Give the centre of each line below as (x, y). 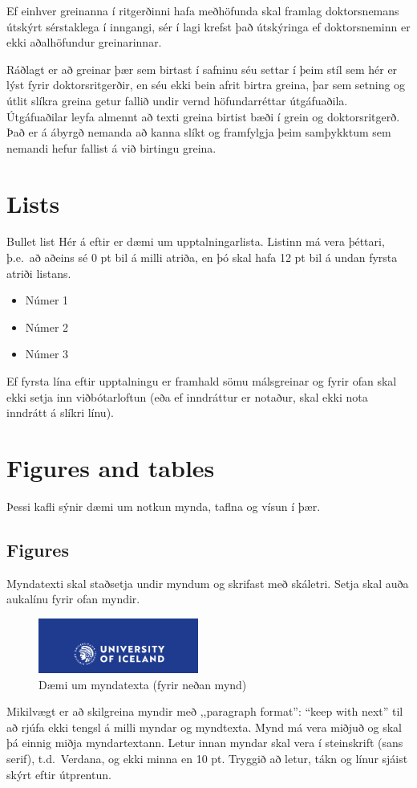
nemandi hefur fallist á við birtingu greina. (111, 147)
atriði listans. (39, 273)
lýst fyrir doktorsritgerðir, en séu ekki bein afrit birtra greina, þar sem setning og (206, 85)
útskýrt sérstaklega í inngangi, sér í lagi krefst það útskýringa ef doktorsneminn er (208, 26)
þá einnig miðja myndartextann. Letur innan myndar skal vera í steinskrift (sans (205, 743)
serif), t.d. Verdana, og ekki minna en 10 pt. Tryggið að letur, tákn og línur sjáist (207, 758)
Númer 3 (47, 354)
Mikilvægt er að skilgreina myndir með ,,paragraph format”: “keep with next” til (205, 711)
